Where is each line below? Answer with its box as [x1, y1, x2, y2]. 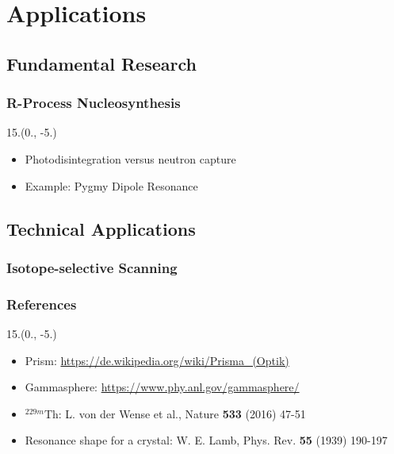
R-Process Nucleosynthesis [6, 93, 181, 113]
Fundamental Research [6, 51, 197, 75]
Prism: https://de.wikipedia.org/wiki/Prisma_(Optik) [25, 352, 289, 368]
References [6, 294, 77, 314]
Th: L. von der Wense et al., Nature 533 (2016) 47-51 [44, 405, 306, 421]
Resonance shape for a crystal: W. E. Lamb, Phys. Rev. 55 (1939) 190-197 [25, 432, 388, 448]
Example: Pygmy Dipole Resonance [25, 177, 198, 194]
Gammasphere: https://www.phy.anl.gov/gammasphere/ [25, 379, 300, 395]
